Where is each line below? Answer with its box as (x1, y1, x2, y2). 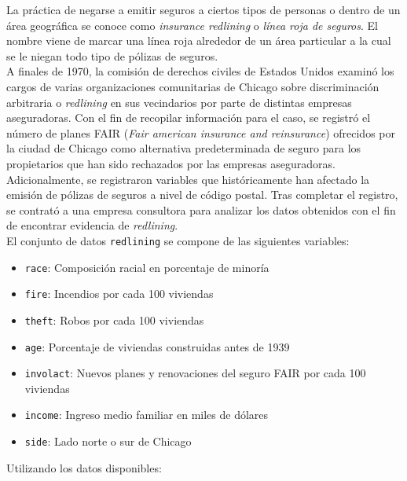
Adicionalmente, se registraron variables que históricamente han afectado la (6, 171, 370, 187)
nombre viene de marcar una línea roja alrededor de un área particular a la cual (6, 32, 391, 49)
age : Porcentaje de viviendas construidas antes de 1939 (24, 338, 290, 354)
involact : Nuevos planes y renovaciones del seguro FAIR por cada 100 (24, 365, 366, 381)
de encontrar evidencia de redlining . (6, 217, 178, 233)
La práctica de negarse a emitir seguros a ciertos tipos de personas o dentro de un (6, 2, 401, 17)
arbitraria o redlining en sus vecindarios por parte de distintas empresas (6, 94, 352, 110)
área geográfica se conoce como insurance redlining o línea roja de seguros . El (6, 17, 378, 33)
